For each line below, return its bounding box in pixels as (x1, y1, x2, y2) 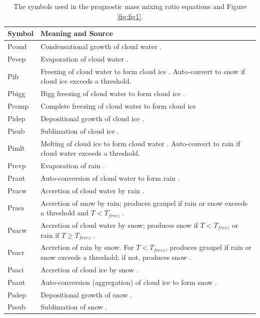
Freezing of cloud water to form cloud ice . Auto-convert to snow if (40, 66, 245, 76)
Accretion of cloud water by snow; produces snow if (40, 219, 198, 230)
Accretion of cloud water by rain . (40, 185, 144, 195)
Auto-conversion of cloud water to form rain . (40, 172, 180, 183)
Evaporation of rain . (40, 160, 105, 170)
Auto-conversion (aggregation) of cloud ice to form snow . (40, 276, 217, 287)
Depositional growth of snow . (40, 289, 132, 299)
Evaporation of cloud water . (40, 53, 128, 64)
